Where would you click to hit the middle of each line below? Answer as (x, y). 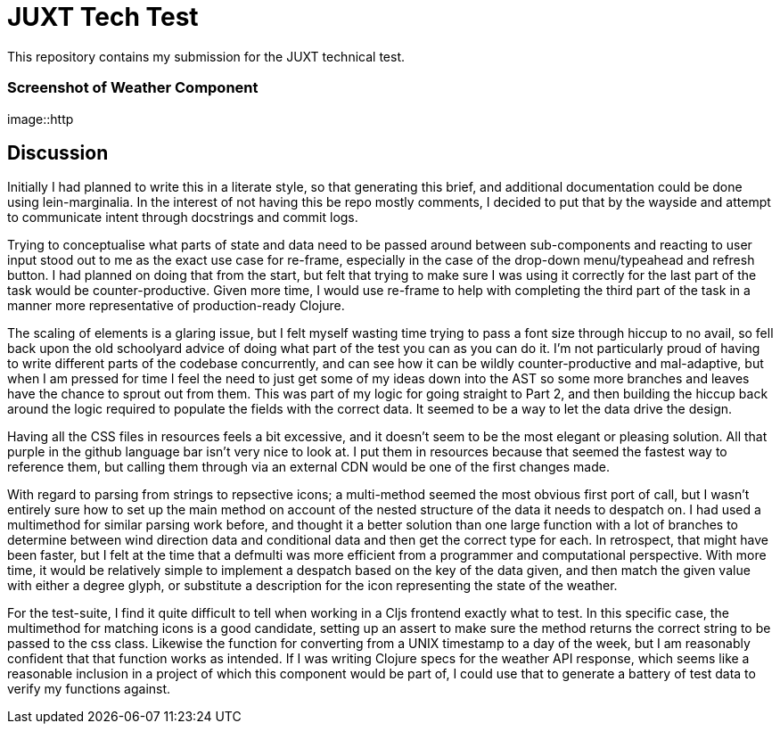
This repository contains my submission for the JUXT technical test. (206, 56)
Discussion (58, 152)
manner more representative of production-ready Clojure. (176, 306)
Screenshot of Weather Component (133, 88)
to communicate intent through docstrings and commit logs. (183, 218)
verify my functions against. (89, 689)
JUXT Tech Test (103, 17)
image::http (41, 119)
